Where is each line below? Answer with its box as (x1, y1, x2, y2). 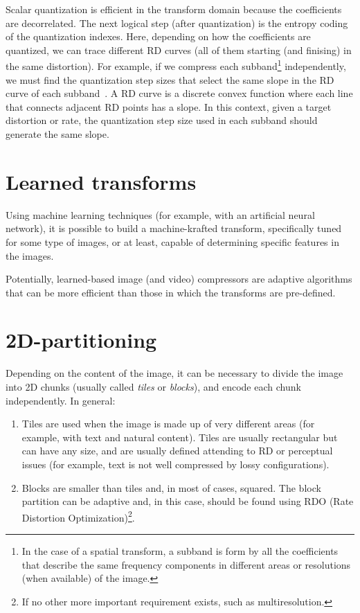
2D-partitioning (6, 326, 157, 354)
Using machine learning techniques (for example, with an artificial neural (6, 207, 315, 222)
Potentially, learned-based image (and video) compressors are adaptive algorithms (6, 272, 352, 286)
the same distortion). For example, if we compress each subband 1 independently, (6, 57, 346, 73)
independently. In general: (6, 393, 116, 407)
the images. (6, 248, 54, 263)
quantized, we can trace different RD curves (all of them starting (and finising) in (6, 42, 352, 57)
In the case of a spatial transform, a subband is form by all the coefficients (21, 544, 339, 558)
